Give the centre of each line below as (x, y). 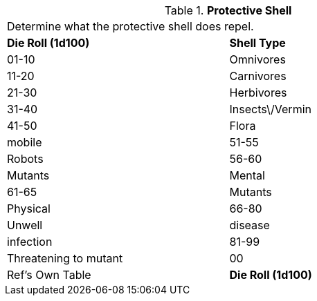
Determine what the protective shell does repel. (130, 26)
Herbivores (258, 93)
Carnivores (258, 76)
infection (30, 242)
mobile (25, 142)
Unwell (25, 225)
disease (250, 225)
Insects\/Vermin (270, 109)
